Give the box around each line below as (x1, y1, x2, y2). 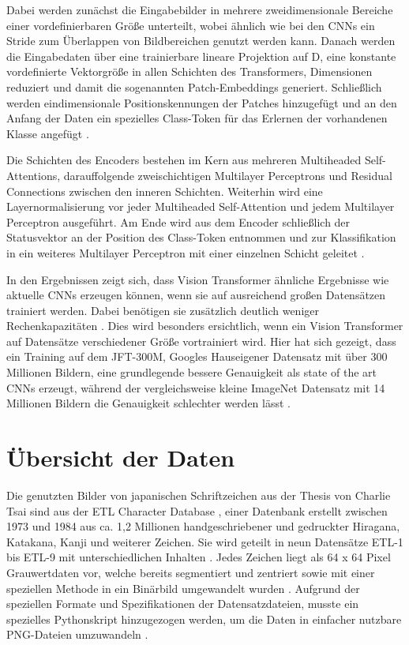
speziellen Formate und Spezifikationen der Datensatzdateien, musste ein (6, 595, 359, 612)
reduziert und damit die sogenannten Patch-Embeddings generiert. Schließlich (6, 78, 382, 95)
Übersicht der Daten (6, 441, 235, 474)
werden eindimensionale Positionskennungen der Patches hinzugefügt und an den (6, 94, 397, 111)
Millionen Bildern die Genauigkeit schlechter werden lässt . (6, 395, 291, 411)
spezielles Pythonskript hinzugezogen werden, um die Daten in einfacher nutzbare (6, 610, 402, 627)
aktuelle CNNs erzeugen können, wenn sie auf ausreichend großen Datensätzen (6, 287, 386, 303)
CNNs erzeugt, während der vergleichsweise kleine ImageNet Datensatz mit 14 (6, 379, 385, 396)
